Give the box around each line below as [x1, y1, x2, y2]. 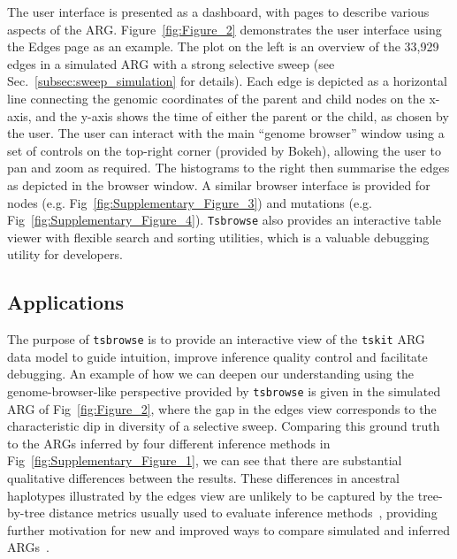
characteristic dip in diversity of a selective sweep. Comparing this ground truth [7, 417, 440, 435]
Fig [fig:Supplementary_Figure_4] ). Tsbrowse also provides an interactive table [7, 211, 441, 229]
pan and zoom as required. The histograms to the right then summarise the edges [7, 158, 450, 177]
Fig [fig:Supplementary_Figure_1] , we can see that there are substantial [7, 451, 402, 470]
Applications [7, 288, 125, 316]
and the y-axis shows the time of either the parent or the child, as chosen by [35, 106, 449, 125]
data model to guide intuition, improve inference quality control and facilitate [7, 347, 428, 365]
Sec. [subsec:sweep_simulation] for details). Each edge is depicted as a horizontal [7, 72, 447, 90]
